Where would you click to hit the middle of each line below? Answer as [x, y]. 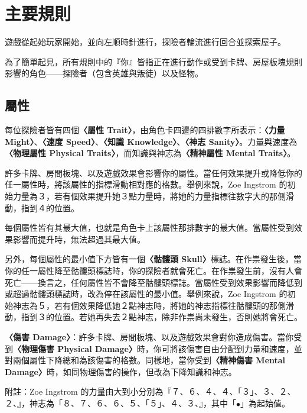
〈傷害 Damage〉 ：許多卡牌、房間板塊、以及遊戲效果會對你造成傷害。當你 [149, 337]
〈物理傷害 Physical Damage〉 [75, 348]
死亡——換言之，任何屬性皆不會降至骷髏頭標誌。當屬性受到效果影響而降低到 [153, 282]
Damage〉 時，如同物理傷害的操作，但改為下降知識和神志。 [121, 371]
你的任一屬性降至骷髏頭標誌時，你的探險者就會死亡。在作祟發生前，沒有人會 [153, 271]
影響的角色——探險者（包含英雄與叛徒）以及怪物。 [104, 73]
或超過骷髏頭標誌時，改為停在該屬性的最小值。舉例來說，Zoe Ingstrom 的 [146, 294]
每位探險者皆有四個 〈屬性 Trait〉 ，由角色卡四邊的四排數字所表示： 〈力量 [145, 130]
